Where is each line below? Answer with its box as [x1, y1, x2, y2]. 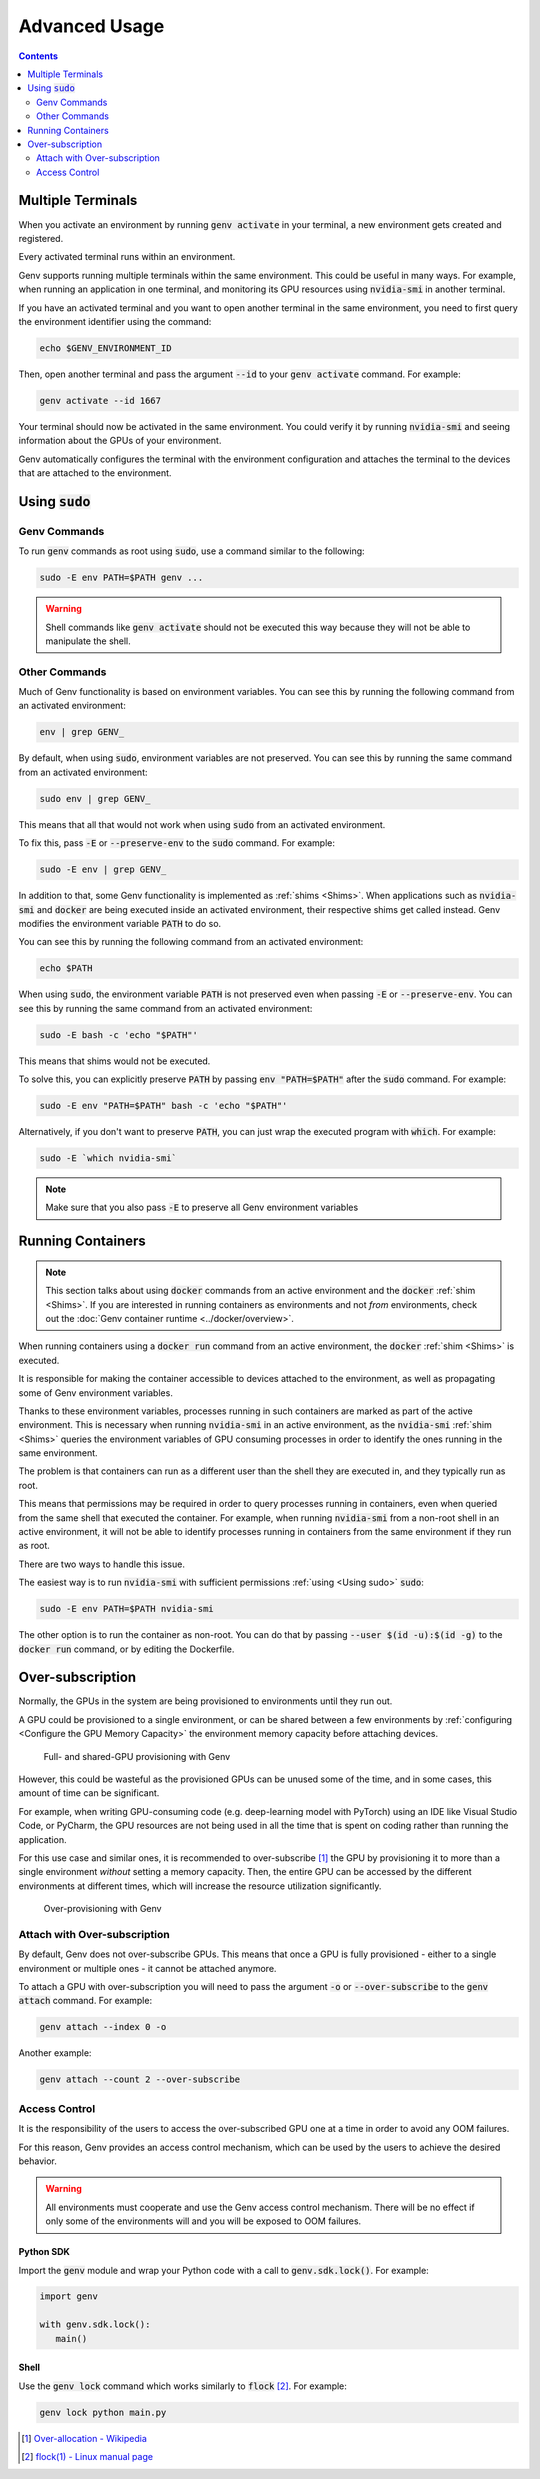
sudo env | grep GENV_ [39, 793, 151, 804]
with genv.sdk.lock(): [39, 2319, 151, 2330]
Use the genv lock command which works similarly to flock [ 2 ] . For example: [18, 2380, 347, 2392]
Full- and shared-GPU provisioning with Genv [43, 1750, 231, 1762]
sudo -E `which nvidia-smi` [39, 1153, 177, 1164]
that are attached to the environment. [18, 467, 172, 479]
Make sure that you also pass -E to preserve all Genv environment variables [45, 1201, 359, 1214]
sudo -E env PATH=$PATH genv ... [39, 572, 204, 584]
